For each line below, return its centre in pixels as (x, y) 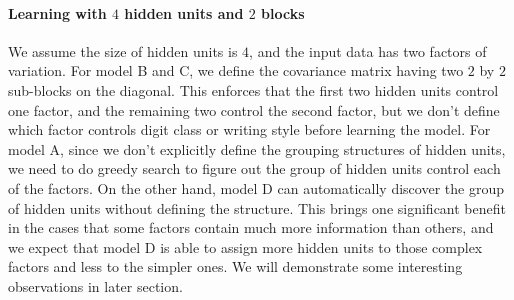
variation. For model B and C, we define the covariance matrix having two (236, 70)
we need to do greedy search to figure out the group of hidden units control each (254, 168)
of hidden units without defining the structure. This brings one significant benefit (257, 207)
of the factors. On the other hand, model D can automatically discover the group (256, 187)
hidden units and (184, 12)
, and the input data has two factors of (368, 50)
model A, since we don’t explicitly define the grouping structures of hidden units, (257, 148)
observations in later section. (95, 285)
